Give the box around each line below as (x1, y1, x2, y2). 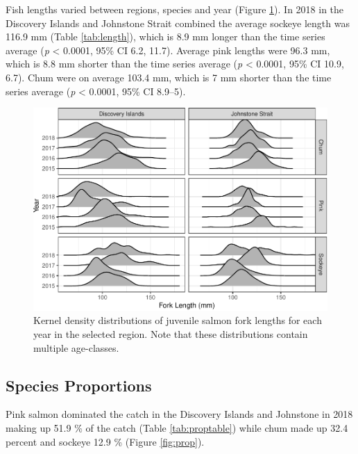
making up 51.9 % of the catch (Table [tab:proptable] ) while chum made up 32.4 (6, 421, 348, 435)
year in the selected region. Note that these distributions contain (33, 327, 308, 341)
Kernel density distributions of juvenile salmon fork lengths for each (33, 313, 322, 327)
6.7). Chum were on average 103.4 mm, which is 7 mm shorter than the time (6, 70, 332, 84)
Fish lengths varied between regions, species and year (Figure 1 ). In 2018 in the (6, 2, 344, 16)
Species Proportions (6, 374, 152, 396)
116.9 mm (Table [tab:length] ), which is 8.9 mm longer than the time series (6, 29, 325, 44)
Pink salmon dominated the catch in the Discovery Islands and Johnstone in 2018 (6, 407, 353, 421)
